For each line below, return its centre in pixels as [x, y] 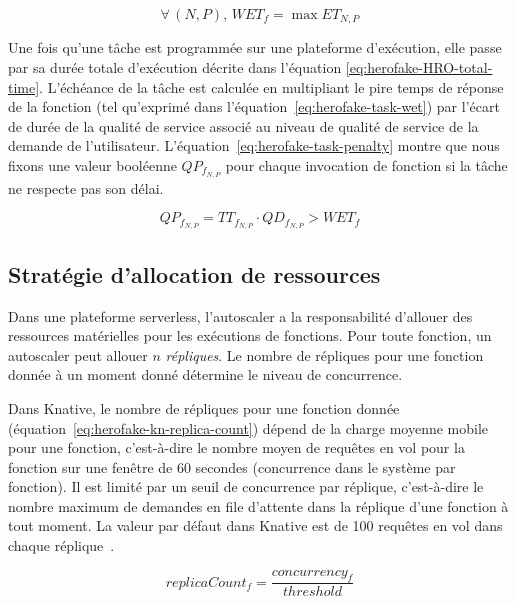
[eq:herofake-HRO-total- [419, 67]
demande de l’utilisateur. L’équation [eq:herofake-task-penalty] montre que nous [254, 145]
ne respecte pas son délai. [86, 187]
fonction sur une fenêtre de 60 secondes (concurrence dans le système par [232, 466]
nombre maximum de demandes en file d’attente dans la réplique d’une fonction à [258, 505]
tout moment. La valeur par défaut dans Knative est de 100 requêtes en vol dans [255, 525]
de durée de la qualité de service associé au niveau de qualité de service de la [243, 125]
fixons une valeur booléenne [92, 165]
